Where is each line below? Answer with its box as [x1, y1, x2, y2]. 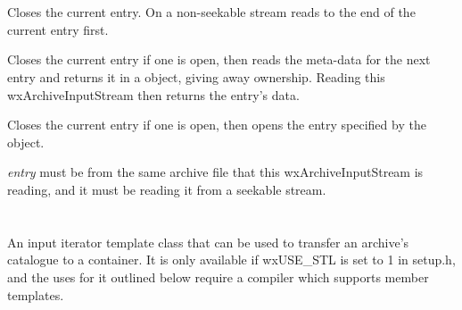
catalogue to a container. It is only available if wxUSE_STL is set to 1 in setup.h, [7, 250, 456, 269]
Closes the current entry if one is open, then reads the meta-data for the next [7, 50, 431, 69]
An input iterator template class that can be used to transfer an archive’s [7, 232, 409, 251]
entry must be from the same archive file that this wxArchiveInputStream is [7, 163, 424, 181]
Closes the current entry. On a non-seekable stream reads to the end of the [7, 3, 416, 21]
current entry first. [7, 20, 109, 38]
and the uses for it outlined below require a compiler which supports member [7, 267, 429, 286]
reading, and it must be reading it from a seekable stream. [7, 180, 326, 198]
